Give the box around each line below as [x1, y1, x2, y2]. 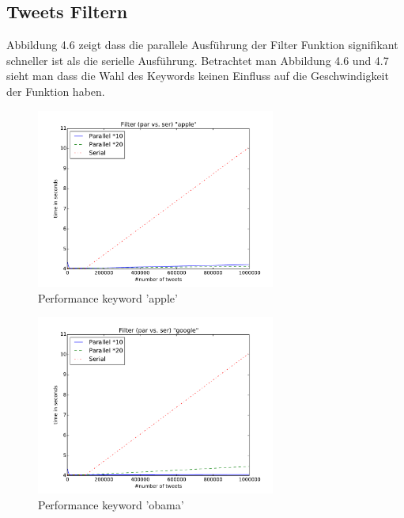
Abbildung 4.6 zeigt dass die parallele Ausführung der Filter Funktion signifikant [6, 36, 398, 53]
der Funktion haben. [6, 82, 105, 99]
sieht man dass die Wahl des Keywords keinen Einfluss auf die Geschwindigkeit [6, 67, 389, 84]
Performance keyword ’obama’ [38, 496, 184, 512]
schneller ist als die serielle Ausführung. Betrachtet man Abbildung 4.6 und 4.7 [6, 51, 389, 68]
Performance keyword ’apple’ [38, 289, 178, 306]
